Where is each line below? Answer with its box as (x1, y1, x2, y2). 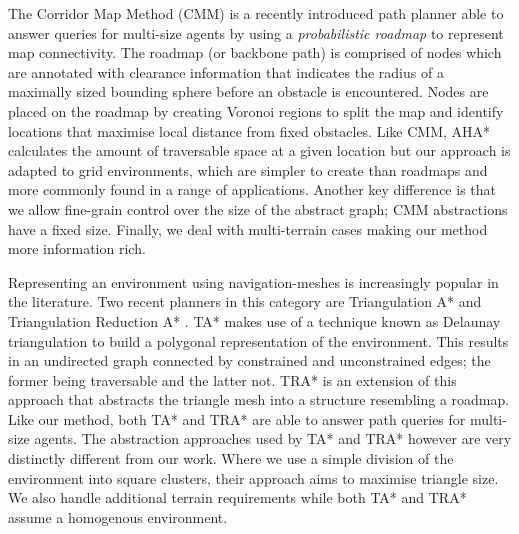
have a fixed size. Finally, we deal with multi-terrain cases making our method (8, 218, 488, 239)
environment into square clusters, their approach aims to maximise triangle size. (8, 467, 499, 488)
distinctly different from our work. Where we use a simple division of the (8, 448, 454, 469)
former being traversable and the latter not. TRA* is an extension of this (8, 369, 457, 390)
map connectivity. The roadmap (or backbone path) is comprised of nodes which (8, 42, 502, 63)
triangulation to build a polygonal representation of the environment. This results (8, 330, 509, 351)
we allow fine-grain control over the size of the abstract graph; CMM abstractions (8, 198, 508, 219)
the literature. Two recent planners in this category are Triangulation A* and (8, 291, 482, 312)
